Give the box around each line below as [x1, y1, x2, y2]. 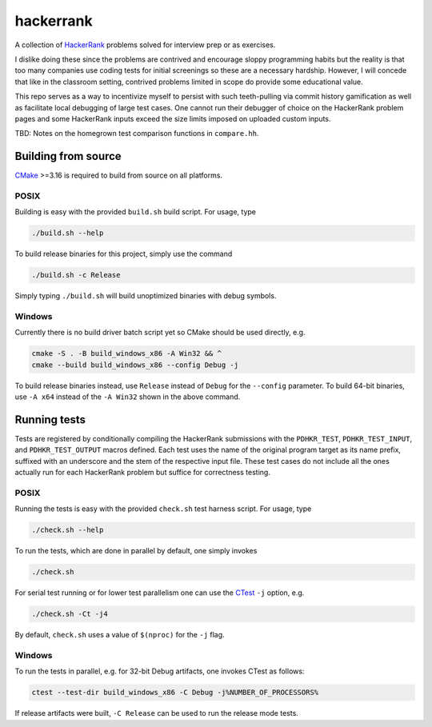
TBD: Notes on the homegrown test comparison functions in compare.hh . [14, 129, 259, 138]
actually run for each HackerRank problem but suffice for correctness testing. [14, 468, 271, 477]
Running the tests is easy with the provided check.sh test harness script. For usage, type [14, 504, 312, 513]
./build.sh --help [31, 229, 104, 238]
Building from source [14, 150, 122, 163]
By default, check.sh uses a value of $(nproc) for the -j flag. [14, 630, 225, 640]
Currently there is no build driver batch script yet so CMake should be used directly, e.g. [14, 328, 306, 338]
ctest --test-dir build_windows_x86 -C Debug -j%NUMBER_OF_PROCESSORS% [31, 688, 319, 697]
